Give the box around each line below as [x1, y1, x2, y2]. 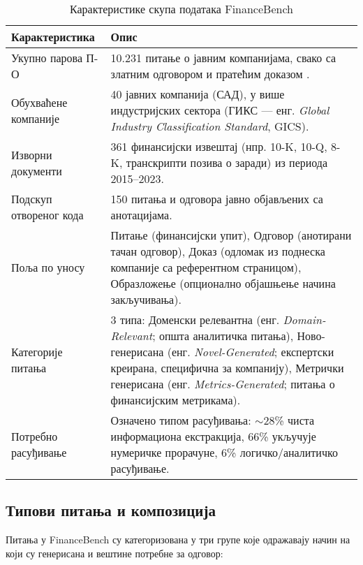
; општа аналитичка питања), [152, 328, 294, 344]
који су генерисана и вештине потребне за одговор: [6, 545, 223, 560]
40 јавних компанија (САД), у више [110, 86, 285, 102]
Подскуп [11, 191, 52, 207]
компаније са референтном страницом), [110, 259, 302, 275]
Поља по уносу [11, 259, 85, 275]
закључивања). [110, 291, 181, 307]
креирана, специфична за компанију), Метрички [110, 360, 344, 376]
